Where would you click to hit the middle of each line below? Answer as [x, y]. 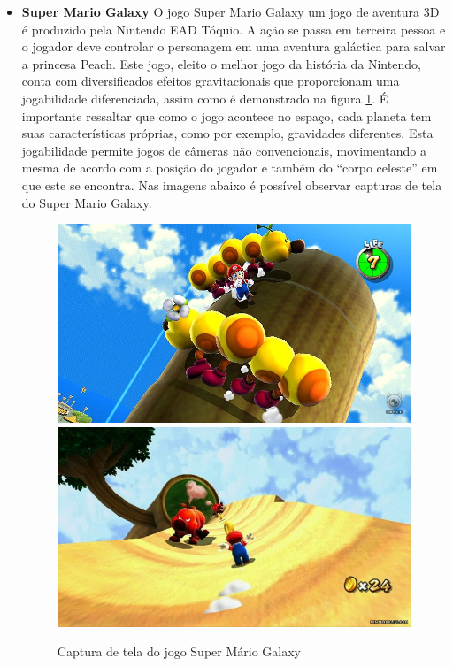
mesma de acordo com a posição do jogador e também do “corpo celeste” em [230, 168]
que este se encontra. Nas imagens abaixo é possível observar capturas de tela [232, 184]
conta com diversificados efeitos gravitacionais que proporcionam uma [211, 81]
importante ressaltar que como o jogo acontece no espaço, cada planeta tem [226, 115]
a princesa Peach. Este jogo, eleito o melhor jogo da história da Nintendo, [221, 63]
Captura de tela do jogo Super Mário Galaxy [179, 651]
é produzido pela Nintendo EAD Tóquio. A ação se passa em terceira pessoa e [234, 29]
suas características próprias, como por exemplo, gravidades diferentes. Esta [227, 133]
